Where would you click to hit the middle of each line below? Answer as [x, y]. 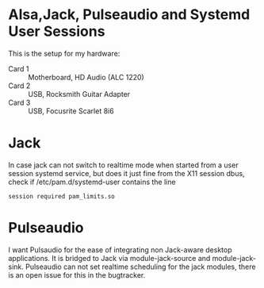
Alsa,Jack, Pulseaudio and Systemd [129, 15]
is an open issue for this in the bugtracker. [77, 275]
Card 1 [19, 68]
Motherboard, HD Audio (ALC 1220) [86, 77]
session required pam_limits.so [61, 196]
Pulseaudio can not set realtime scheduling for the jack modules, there [140, 267]
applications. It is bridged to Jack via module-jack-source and [109, 258]
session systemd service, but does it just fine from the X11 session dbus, [126, 173]
